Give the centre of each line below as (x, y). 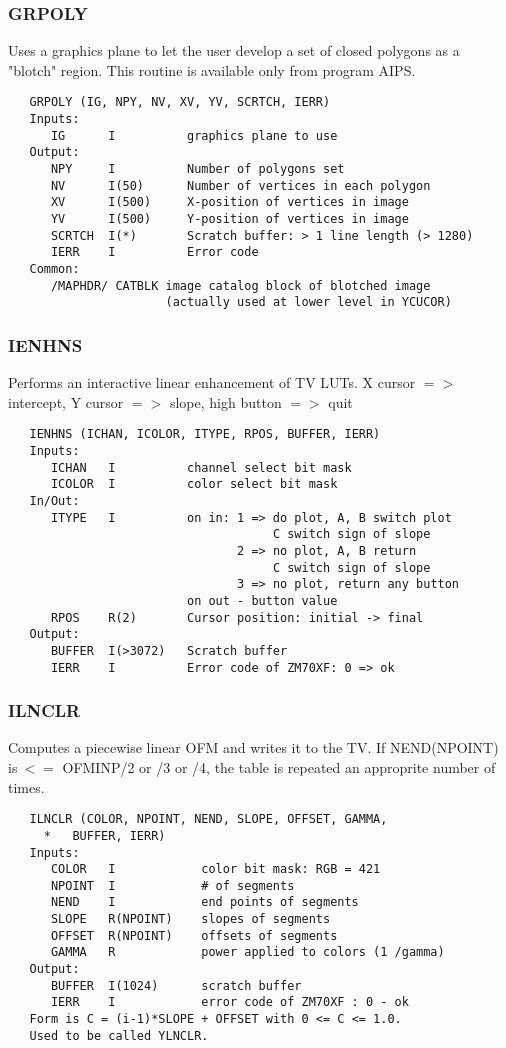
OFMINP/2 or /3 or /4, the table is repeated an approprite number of (279, 767)
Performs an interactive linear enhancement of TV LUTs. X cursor (212, 382)
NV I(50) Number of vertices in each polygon (240, 185)
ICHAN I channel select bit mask (201, 467)
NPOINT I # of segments (172, 885)
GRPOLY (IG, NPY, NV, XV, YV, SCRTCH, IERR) (180, 102)
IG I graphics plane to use (194, 135)
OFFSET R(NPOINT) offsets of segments (194, 935)
